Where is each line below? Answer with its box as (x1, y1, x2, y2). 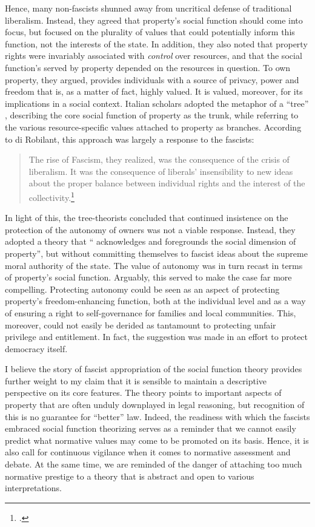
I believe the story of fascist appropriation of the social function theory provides (5, 362, 302, 375)
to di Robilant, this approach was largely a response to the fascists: (5, 132, 254, 145)
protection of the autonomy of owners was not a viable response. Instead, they (5, 223, 296, 236)
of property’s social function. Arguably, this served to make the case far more (5, 271, 292, 284)
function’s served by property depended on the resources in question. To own (5, 61, 291, 73)
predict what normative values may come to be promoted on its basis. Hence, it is (5, 433, 309, 446)
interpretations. (5, 481, 62, 494)
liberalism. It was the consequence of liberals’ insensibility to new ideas (28, 165, 293, 177)
